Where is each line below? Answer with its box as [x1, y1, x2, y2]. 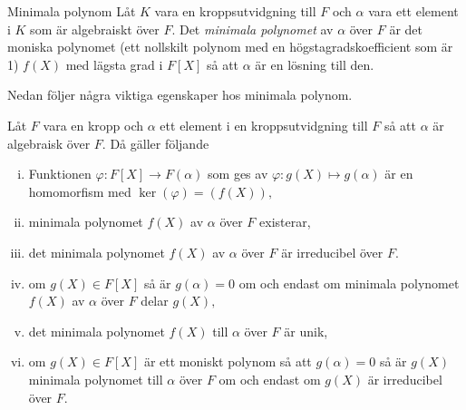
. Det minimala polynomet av [171, 19, 334, 38]
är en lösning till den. [255, 54, 374, 73]
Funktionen [28, 164, 92, 183]
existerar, [259, 212, 311, 231]
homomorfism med [28, 181, 131, 200]
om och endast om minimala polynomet [238, 273, 460, 292]
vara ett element [368, 2, 459, 20]
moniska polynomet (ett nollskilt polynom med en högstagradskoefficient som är [7, 37, 453, 56]
